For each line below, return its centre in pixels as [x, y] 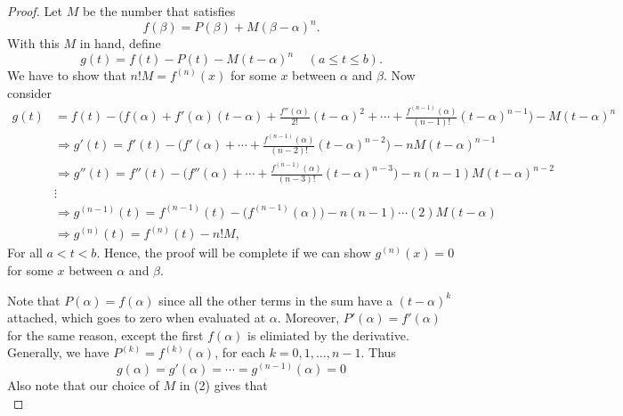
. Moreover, [308, 318]
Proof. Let [35, 11]
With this [33, 43]
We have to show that [67, 75]
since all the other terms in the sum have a [276, 300]
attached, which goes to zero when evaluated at [137, 318]
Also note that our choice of [83, 385]
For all [25, 253]
